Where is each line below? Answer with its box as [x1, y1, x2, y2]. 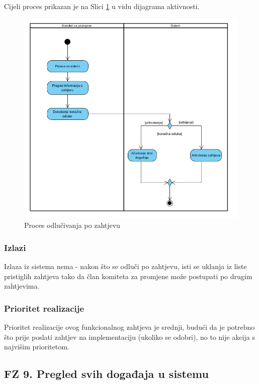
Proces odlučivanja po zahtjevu [24, 220, 120, 230]
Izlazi [4, 241, 26, 253]
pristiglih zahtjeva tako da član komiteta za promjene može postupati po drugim [4, 271, 252, 281]
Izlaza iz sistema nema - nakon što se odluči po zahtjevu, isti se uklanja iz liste [4, 261, 247, 272]
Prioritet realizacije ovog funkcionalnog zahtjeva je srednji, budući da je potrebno [4, 322, 255, 332]
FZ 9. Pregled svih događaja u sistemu [4, 366, 209, 381]
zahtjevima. [4, 281, 40, 291]
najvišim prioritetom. [4, 341, 69, 352]
